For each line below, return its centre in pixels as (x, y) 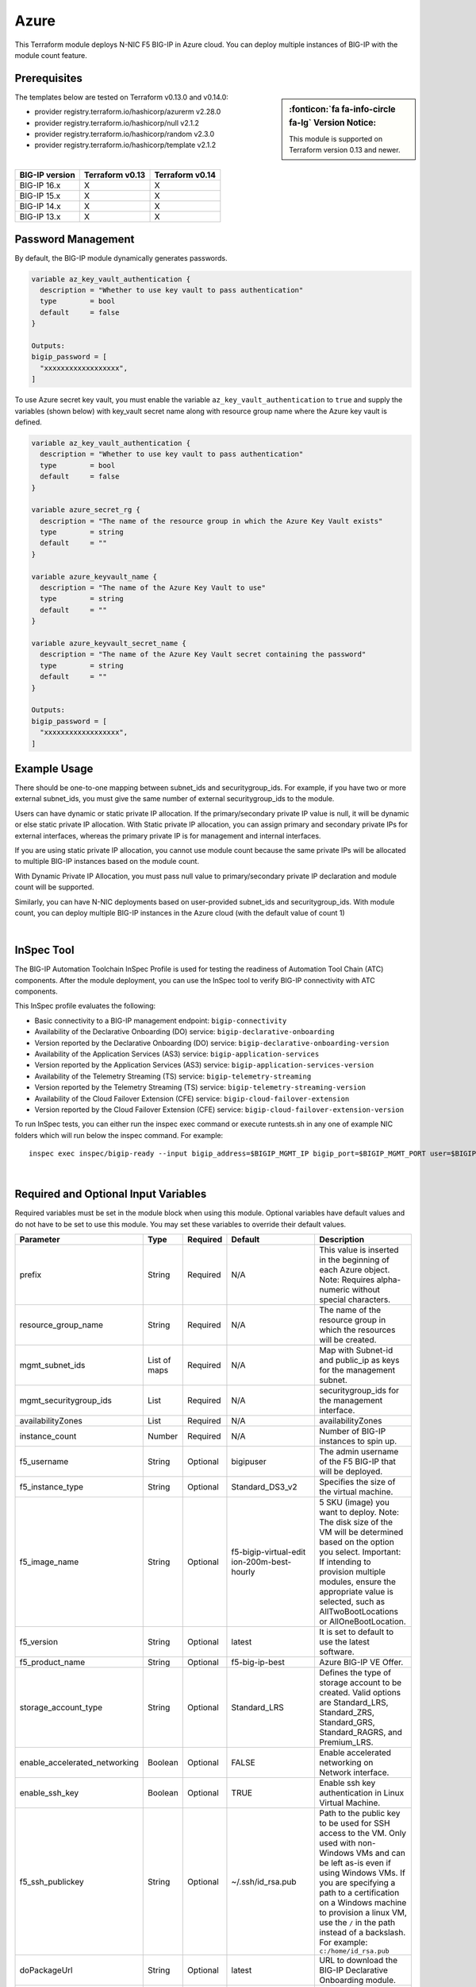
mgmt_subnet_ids (52, 1365)
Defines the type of (355, 1673)
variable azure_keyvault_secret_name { (109, 643)
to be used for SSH (355, 1823)
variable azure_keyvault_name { (94, 577)
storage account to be (361, 1683)
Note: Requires (347, 1280)
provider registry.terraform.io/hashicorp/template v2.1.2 (125, 145)
